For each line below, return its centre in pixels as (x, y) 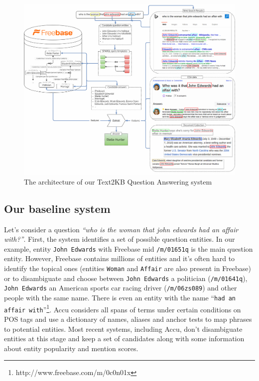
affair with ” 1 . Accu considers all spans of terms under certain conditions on (123, 308)
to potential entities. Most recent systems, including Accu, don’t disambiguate (123, 329)
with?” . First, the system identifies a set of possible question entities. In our (120, 239)
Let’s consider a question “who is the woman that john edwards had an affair (121, 229)
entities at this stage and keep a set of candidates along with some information (124, 338)
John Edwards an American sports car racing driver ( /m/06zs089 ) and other (121, 288)
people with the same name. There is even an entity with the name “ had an (120, 298)
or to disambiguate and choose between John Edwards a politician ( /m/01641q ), (126, 278)
